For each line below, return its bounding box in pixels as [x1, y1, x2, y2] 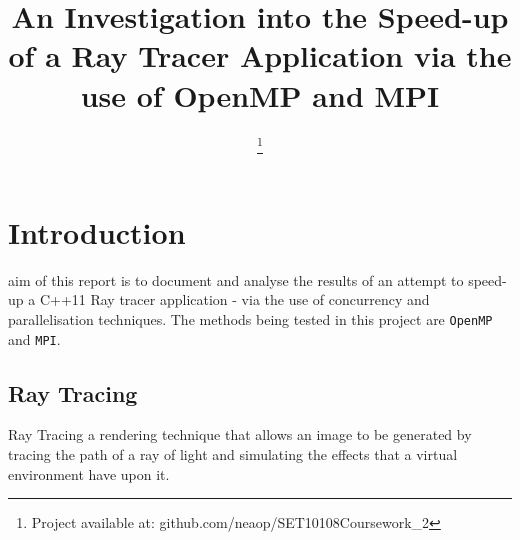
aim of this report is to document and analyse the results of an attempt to [8, 269, 464, 290]
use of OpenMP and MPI [80, 74, 440, 115]
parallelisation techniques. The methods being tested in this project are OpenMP [8, 308, 493, 329]
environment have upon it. [8, 463, 170, 484]
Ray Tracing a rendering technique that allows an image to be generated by [8, 424, 472, 445]
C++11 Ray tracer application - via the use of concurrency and [39, 289, 430, 310]
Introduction [8, 211, 186, 252]
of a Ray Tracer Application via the [8, 35, 512, 76]
